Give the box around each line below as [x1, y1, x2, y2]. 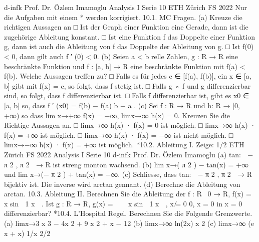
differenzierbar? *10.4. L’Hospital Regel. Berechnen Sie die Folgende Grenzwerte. [4, 208, 252, 218]
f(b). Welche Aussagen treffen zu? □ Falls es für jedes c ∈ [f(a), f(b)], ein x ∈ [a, [4, 71, 251, 81]
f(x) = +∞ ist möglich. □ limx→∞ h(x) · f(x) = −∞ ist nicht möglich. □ [4, 129, 233, 140]
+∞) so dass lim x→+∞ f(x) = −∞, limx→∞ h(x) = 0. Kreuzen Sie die [4, 110, 230, 120]
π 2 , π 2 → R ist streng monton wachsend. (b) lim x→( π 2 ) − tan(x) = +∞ [4, 159, 248, 169]
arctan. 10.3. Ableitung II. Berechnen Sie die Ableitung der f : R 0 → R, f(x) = [4, 188, 251, 199]
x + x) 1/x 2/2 [4, 227, 51, 238]
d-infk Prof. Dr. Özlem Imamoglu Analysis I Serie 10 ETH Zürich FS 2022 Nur [4, 2, 247, 12]
